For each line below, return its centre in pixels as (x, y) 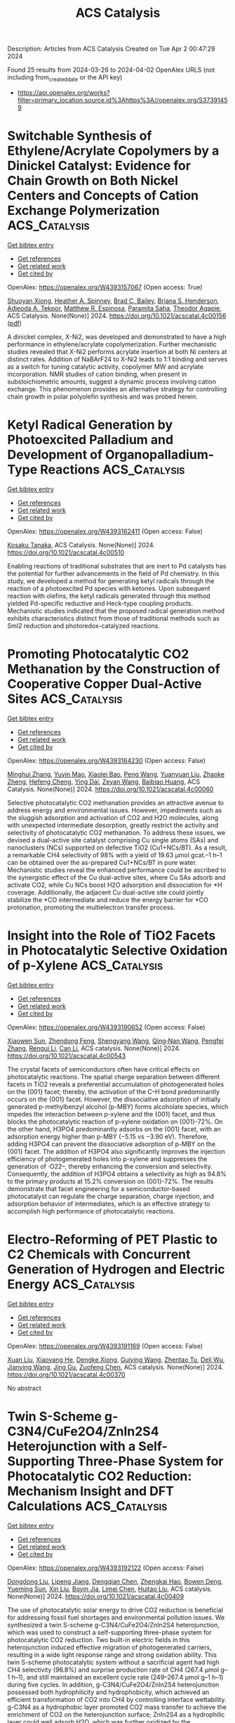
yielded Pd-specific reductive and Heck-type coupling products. (100, 603)
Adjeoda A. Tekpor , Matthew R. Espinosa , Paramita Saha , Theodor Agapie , (115, 308)
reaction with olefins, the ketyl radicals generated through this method (109, 596)
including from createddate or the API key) (65, 78)
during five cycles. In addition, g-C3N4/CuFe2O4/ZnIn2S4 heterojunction (113, 1684)
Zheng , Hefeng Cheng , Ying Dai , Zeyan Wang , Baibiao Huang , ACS (104, 781)
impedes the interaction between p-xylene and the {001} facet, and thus (112, 1114)
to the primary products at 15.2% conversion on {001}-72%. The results (110, 1181)
